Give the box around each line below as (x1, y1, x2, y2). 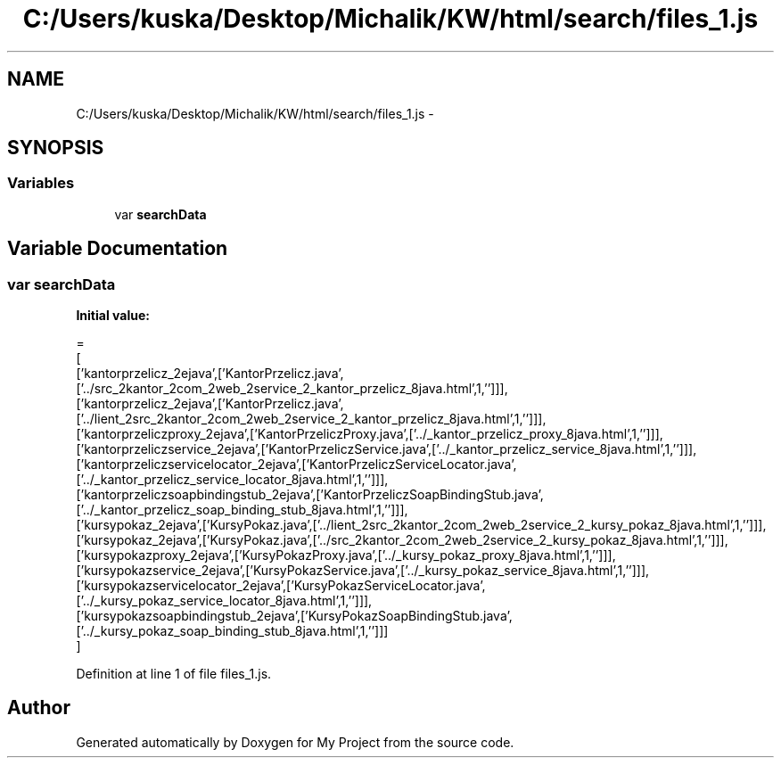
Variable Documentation (7, 237, 228, 260)
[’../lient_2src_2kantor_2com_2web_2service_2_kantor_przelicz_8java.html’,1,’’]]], (76, 411, 547, 427)
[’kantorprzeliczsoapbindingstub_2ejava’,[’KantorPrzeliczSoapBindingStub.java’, (76, 487, 544, 503)
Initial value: (76, 308, 150, 324)
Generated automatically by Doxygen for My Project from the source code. (76, 734, 514, 750)
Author (7, 696, 70, 720)
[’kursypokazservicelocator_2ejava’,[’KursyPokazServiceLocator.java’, (76, 578, 486, 594)
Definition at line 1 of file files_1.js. (76, 666, 272, 682)
